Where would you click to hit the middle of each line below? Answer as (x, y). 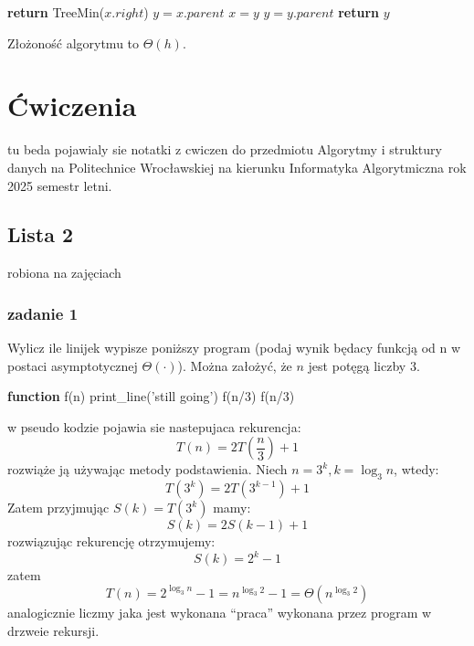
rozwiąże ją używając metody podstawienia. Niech (147, 469)
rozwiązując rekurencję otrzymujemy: (111, 541)
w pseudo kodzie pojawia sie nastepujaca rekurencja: (154, 426)
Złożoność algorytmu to (74, 42)
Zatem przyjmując (58, 508)
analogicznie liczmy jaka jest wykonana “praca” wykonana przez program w (220, 612)
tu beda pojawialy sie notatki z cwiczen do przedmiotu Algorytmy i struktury (225, 149)
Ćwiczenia (72, 106)
